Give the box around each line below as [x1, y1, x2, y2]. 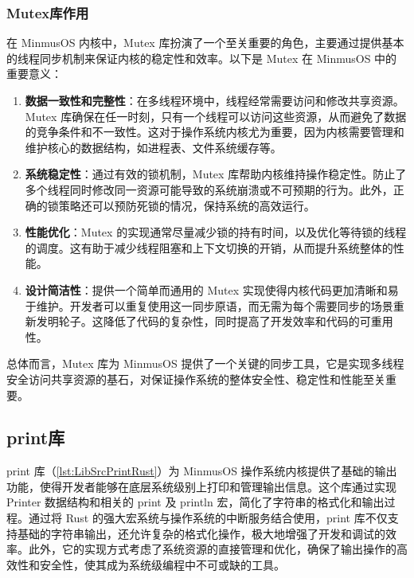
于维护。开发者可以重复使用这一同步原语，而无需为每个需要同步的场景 [25, 297, 393, 314]
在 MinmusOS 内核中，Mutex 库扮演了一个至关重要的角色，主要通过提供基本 [6, 34, 404, 51]
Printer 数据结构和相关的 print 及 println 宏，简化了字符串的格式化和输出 [6, 494, 385, 510]
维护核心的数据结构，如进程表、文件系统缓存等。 [25, 139, 282, 155]
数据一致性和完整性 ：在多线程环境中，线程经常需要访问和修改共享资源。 [25, 92, 404, 108]
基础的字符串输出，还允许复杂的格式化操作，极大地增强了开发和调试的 [17, 525, 385, 541]
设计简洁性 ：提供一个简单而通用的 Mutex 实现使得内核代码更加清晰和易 [25, 281, 399, 298]
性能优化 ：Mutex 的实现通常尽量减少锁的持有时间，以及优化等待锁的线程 [25, 224, 407, 240]
